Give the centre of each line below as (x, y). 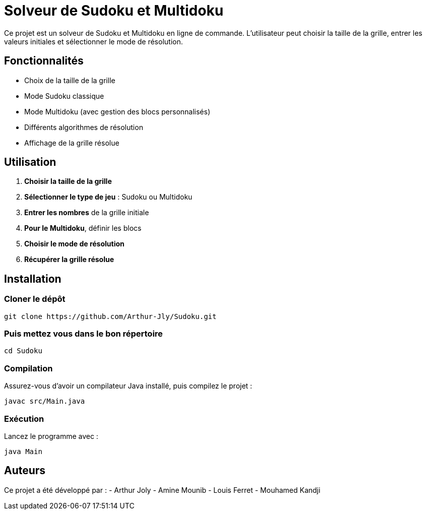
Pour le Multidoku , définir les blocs (83, 228)
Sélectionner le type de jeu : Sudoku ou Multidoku (108, 197)
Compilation (28, 368)
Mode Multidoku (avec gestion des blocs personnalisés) (117, 111)
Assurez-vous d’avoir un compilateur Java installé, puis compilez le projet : (128, 386)
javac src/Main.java (45, 401)
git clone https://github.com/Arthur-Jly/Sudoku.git (110, 316)
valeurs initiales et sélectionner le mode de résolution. (94, 41)
